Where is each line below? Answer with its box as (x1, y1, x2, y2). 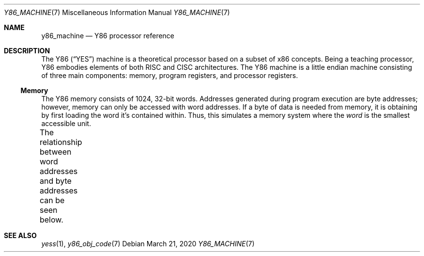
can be (39, 195, 65, 205)
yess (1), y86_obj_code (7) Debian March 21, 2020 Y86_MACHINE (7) (41, 240, 255, 248)
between (39, 147, 72, 157)
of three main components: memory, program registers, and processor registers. (41, 71, 298, 80)
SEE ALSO (4, 231, 37, 240)
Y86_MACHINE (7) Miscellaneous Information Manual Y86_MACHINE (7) (4, 8, 230, 16)
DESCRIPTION (4, 47, 50, 55)
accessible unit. (41, 119, 91, 128)
